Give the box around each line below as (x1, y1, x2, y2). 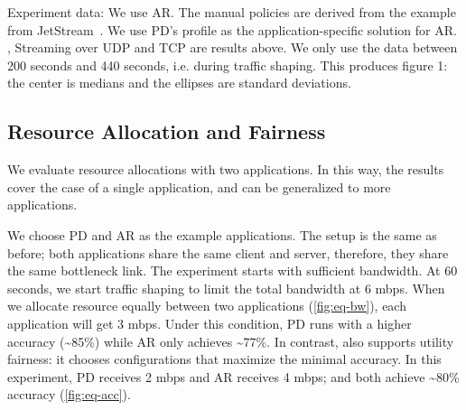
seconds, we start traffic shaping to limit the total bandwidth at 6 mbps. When (7, 278, 445, 297)
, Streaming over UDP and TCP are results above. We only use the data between (7, 38, 458, 57)
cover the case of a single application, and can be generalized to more (7, 177, 391, 196)
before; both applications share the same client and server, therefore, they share (7, 243, 449, 262)
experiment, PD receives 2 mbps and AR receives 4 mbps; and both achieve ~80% (7, 367, 460, 386)
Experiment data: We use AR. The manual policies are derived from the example (7, 3, 456, 21)
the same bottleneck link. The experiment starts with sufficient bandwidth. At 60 (7, 261, 458, 280)
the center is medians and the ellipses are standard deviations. (7, 73, 351, 92)
